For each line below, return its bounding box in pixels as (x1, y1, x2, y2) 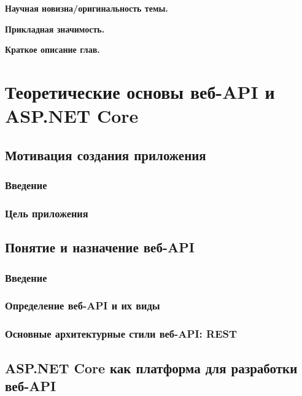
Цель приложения (5, 205, 88, 220)
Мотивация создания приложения (5, 145, 206, 164)
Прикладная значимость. (5, 22, 105, 35)
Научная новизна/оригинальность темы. (5, 2, 168, 14)
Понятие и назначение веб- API (5, 238, 195, 257)
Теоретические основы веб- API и (5, 79, 275, 104)
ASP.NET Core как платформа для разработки (5, 358, 298, 377)
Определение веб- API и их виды (5, 298, 160, 313)
